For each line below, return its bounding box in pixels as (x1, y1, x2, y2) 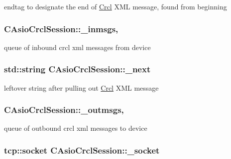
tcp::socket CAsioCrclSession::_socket (4, 144, 160, 156)
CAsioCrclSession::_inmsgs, (4, 22, 118, 35)
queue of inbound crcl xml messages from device (4, 42, 151, 52)
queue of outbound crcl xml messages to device (4, 123, 147, 133)
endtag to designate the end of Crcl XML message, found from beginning (4, 1, 227, 11)
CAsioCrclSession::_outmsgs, (4, 104, 124, 116)
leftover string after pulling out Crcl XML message (4, 82, 159, 93)
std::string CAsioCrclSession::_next (4, 63, 151, 75)
